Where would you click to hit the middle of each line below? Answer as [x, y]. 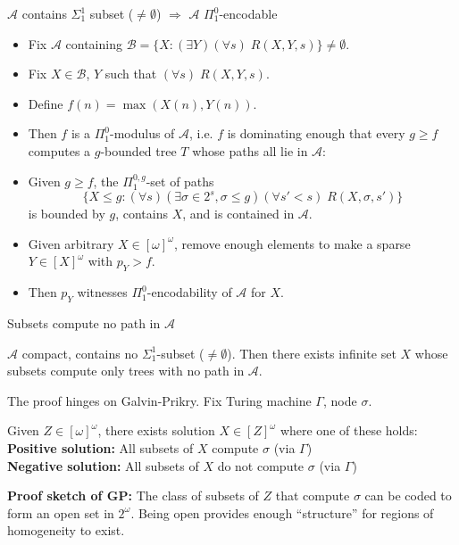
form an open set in [61, 512]
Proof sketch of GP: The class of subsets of [133, 495]
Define [46, 103]
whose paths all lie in [250, 150]
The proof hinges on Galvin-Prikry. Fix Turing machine [159, 400]
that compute [313, 495]
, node [340, 400]
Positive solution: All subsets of [100, 447]
